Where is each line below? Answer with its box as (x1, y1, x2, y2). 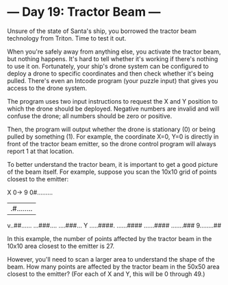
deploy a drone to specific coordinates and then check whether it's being (7, 69, 214, 78)
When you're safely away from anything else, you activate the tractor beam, (7, 47, 221, 56)
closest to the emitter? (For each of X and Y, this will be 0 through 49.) (7, 269, 205, 278)
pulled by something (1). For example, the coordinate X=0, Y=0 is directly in (7, 132, 219, 141)
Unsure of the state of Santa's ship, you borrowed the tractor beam (7, 27, 197, 35)
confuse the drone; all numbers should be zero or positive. (7, 111, 173, 120)
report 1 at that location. (7, 147, 74, 155)
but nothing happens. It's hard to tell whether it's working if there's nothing (7, 54, 218, 62)
